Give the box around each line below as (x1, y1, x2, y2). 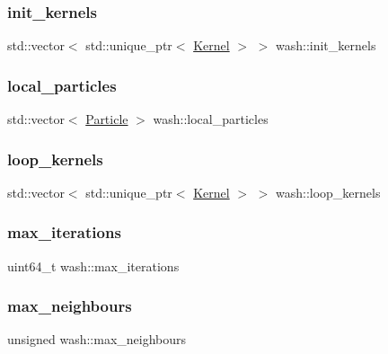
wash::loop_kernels (275, 182, 381, 201)
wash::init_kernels (275, 36, 376, 55)
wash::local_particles (153, 110, 269, 128)
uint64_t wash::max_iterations (7, 256, 180, 275)
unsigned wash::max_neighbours (7, 330, 187, 349)
